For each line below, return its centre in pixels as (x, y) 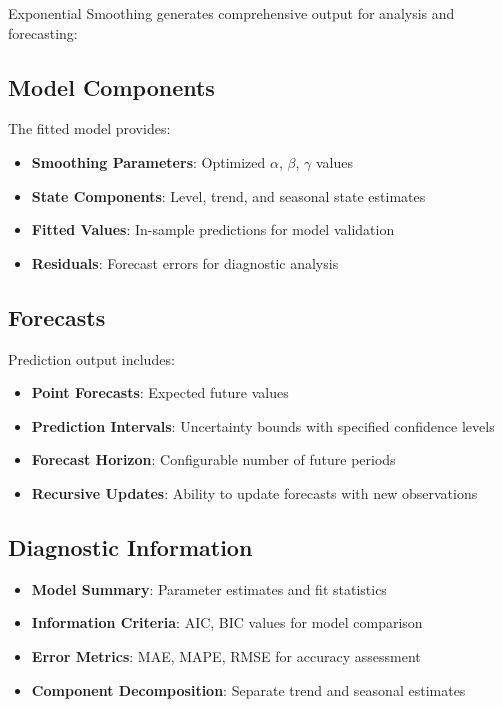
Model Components (111, 86)
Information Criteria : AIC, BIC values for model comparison (227, 622)
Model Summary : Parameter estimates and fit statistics (209, 588)
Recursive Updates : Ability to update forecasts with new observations (254, 492)
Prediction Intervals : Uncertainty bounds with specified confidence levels (263, 425)
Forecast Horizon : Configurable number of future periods (213, 459)
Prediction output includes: (91, 358)
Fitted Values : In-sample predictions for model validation (213, 229)
